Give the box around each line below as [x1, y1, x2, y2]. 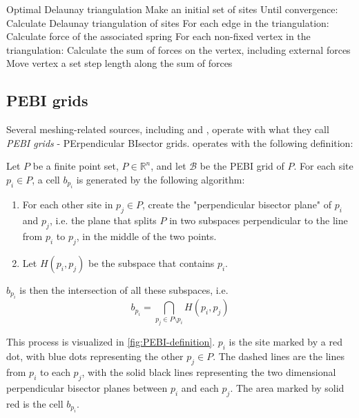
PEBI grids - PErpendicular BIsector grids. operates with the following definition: [6, 135, 353, 150]
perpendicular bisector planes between [6, 380, 168, 395]
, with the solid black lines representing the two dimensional [81, 365, 336, 379]
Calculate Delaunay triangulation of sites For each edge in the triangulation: [6, 15, 329, 30]
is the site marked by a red [229, 335, 342, 349]
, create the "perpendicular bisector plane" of [142, 197, 332, 212]
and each [181, 380, 219, 395]
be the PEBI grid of [200, 159, 284, 173]
